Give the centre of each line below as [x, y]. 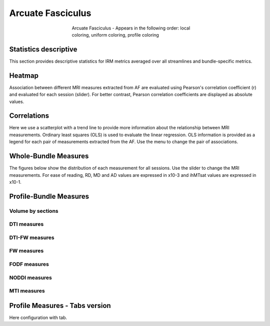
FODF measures [29, 264]
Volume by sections [34, 211]
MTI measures [27, 291]
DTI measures [26, 224]
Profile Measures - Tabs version [60, 305]
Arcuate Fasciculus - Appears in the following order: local [131, 28]
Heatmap [24, 75]
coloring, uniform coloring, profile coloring [115, 35]
